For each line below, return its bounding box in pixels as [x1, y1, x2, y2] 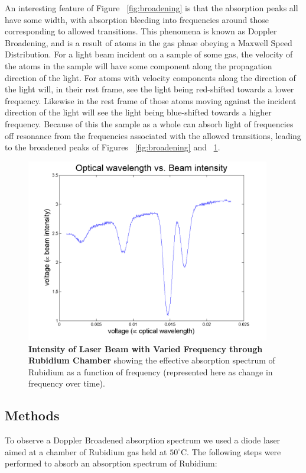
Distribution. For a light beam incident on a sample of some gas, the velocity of [5, 48, 293, 60]
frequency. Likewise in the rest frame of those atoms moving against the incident [5, 94, 297, 107]
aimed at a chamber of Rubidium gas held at [5, 445, 167, 458]
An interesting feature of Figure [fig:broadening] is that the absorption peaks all [5, 2, 298, 14]
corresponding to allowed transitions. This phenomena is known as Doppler [5, 25, 277, 37]
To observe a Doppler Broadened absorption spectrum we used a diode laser [5, 434, 281, 446]
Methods [5, 406, 60, 424]
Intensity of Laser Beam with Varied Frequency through [28, 342, 263, 355]
